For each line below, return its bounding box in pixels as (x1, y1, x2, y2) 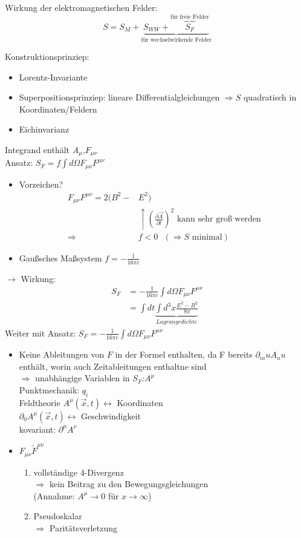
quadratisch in (243, 91, 297, 103)
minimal (192, 232, 222, 241)
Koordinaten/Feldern (19, 102, 97, 115)
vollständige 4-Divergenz (33, 465, 124, 478)
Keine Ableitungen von (19, 348, 105, 361)
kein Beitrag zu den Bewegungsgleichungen (49, 477, 209, 490)
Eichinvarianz (19, 123, 70, 136)
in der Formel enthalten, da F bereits (115, 348, 253, 361)
